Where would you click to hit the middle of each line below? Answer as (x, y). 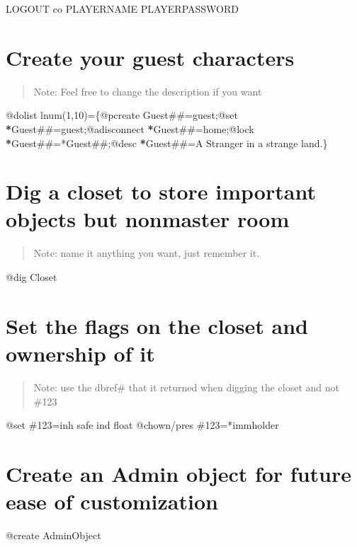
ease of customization (112, 501)
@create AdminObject (53, 535)
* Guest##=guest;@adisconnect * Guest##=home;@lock (130, 128)
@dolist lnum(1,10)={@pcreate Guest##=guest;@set (122, 115)
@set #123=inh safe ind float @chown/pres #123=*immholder (142, 425)
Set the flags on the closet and (157, 325)
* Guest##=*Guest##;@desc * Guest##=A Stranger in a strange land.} (167, 143)
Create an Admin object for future (179, 473)
